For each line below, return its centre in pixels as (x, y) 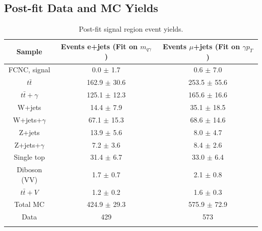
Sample (29, 51)
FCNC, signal (29, 70)
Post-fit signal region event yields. (131, 29)
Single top (29, 157)
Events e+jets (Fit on (99, 46)
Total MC (29, 204)
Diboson (29, 169)
